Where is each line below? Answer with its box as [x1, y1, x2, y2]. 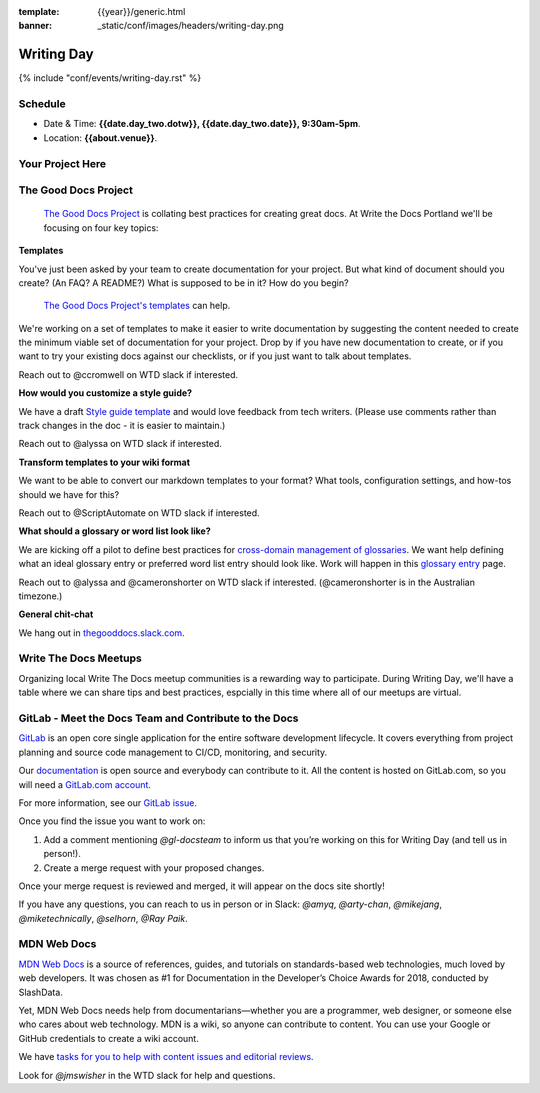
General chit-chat [18, 608, 94, 620]
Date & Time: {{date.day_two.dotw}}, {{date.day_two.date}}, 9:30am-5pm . [43, 118, 361, 130]
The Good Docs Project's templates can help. [43, 300, 231, 312]
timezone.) [18, 590, 63, 602]
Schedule [18, 97, 66, 111]
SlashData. [18, 986, 64, 998]
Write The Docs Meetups [18, 651, 142, 665]
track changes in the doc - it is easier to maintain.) [18, 420, 226, 432]
